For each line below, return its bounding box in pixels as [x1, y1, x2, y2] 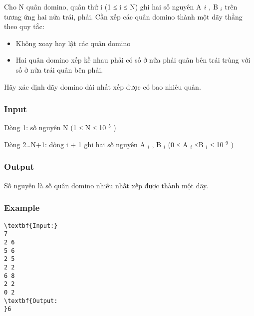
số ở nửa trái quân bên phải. [15, 64, 103, 75]
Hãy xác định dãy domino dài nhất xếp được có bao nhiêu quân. [4, 81, 201, 92]
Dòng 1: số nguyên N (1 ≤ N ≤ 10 [4, 122, 106, 133]
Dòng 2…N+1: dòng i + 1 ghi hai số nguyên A [4, 139, 146, 149]
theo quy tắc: [4, 21, 44, 32]
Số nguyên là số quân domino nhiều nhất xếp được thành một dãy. [4, 180, 209, 190]
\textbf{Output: [4, 297, 58, 304]
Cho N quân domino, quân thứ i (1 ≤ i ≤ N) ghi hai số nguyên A [4, 2, 202, 12]
